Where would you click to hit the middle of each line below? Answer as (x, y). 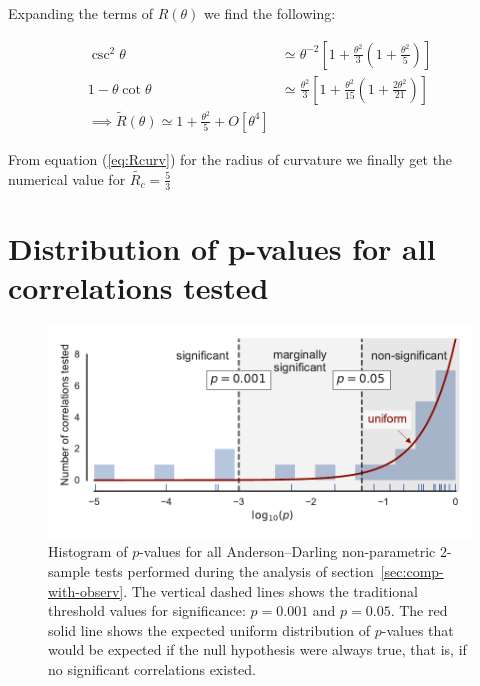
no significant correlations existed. (152, 669)
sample (69, 571)
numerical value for (67, 178)
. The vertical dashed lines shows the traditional (270, 590)
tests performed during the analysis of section (234, 571)
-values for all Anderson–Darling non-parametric (287, 551)
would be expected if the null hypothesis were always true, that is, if (257, 649)
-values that (417, 629)
